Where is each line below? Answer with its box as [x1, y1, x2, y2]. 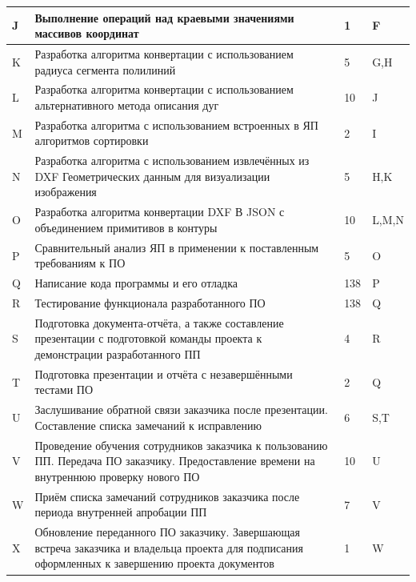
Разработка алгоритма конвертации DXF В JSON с [34, 203, 285, 220]
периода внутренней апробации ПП [34, 504, 207, 520]
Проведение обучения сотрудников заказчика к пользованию [34, 436, 328, 453]
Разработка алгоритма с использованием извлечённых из [34, 152, 310, 169]
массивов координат [34, 25, 139, 42]
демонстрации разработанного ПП [34, 346, 201, 363]
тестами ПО [34, 381, 94, 398]
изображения [34, 183, 97, 200]
